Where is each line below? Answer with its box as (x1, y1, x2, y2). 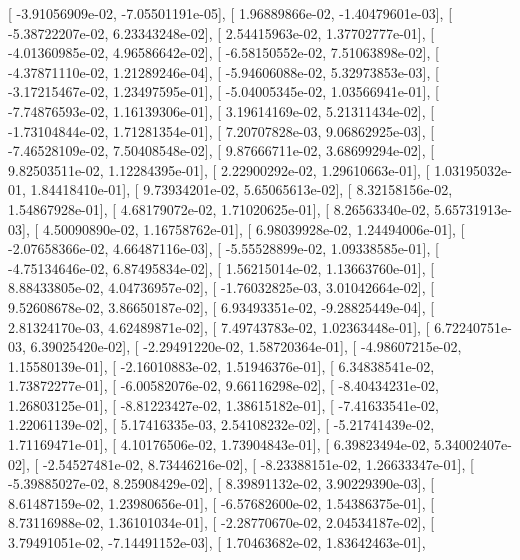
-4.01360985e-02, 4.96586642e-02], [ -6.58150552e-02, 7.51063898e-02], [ (8, 42, 439, 63)
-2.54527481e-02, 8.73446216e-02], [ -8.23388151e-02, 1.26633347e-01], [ (42, 453, 474, 474)
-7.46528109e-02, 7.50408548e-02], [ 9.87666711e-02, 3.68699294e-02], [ (8, 140, 435, 161)
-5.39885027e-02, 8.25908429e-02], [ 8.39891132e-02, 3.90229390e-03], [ (8, 473, 435, 494)
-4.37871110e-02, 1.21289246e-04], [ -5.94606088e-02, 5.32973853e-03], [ (8, 61, 439, 82)
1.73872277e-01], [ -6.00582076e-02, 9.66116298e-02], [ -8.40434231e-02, (8, 375, 439, 396)
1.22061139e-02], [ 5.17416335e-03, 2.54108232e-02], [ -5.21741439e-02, (8, 414, 435, 435)
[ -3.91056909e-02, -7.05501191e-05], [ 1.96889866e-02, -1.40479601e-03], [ (8, 3, 453, 23)
